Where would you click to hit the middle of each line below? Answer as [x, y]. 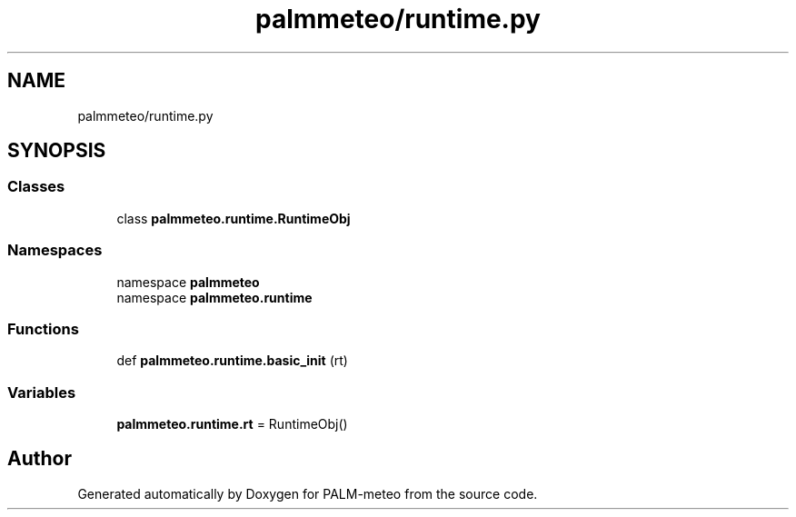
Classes [36, 187]
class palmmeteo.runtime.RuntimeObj [234, 218]
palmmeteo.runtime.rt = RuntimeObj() [232, 424]
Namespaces [55, 250]
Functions [43, 328]
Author [40, 459]
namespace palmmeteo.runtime [214, 297]
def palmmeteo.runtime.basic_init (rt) [232, 361]
